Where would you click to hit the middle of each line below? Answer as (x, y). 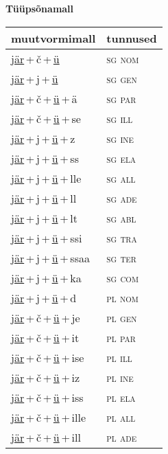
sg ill (120, 118)
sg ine (120, 138)
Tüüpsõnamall (40, 8)
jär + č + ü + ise (48, 357)
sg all (121, 178)
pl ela (121, 397)
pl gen (122, 317)
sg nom (123, 58)
